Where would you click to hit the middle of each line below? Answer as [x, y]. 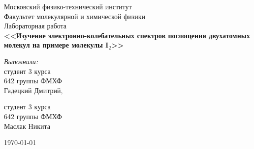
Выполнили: [21, 61]
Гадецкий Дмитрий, [33, 90]
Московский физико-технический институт [68, 6]
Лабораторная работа [35, 26]
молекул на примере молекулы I [56, 45]
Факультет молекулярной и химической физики [75, 16]
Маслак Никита [27, 126]
